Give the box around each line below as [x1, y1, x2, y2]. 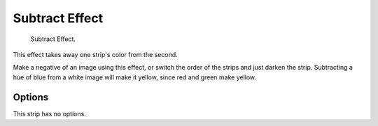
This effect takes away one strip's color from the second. [13, 50, 178, 58]
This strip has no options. [13, 109, 87, 118]
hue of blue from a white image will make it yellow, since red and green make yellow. [13, 73, 257, 81]
